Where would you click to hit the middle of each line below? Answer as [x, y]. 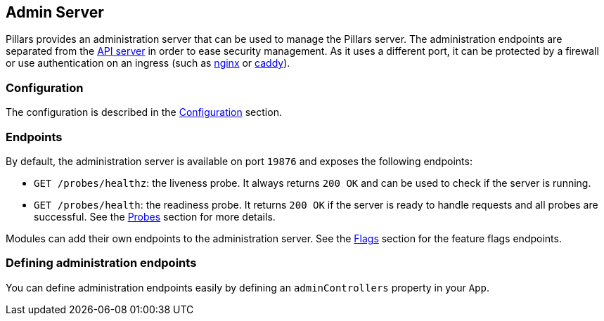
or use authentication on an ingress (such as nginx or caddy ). [148, 63]
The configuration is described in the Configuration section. [144, 112]
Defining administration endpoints [101, 263]
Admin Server [55, 12]
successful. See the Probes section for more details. [155, 216]
